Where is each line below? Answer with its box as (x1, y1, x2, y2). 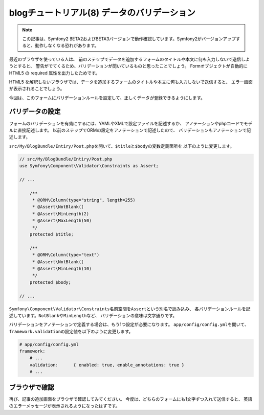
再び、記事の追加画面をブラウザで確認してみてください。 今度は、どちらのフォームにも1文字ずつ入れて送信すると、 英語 (9, 396, 253, 402)
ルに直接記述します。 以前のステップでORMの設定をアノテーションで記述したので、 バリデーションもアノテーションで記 (9, 127, 251, 133)
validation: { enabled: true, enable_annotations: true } (29, 362, 185, 368)
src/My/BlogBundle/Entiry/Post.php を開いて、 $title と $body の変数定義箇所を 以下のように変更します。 (9, 143, 235, 149)
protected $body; (29, 279, 71, 285)
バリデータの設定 (9, 108, 61, 116)
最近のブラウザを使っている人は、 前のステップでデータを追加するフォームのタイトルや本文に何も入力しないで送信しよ (9, 56, 250, 62)
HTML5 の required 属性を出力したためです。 (9, 70, 100, 76)
